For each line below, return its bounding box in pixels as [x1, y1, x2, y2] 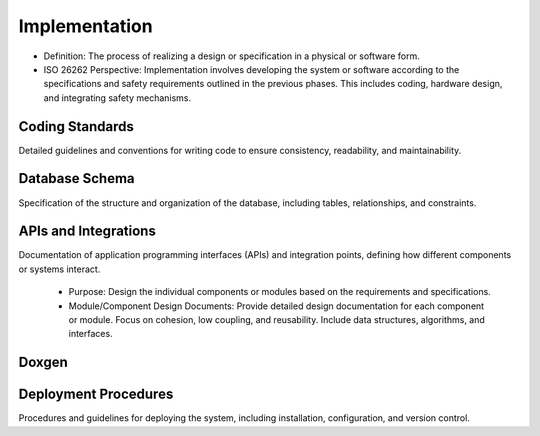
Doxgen [18, 354, 69, 371]
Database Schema [18, 170, 135, 187]
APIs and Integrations [18, 223, 157, 240]
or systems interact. [18, 263, 101, 275]
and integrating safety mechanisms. [43, 91, 192, 104]
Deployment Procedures [18, 386, 174, 403]
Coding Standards [18, 118, 134, 135]
